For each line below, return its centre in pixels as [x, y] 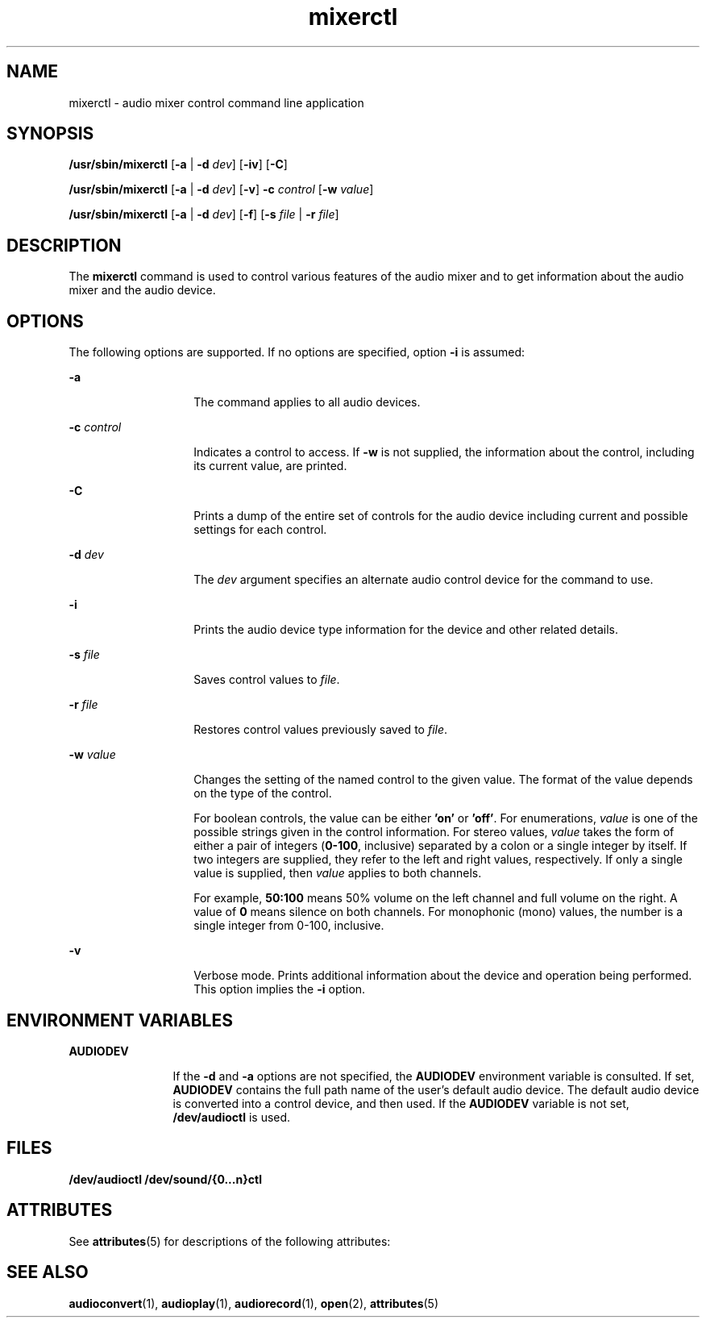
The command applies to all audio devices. [307, 402]
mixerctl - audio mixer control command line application [216, 102]
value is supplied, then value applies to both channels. [338, 873]
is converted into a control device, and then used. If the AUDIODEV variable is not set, [401, 1103]
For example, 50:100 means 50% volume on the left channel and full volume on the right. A [436, 898]
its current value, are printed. [270, 466]
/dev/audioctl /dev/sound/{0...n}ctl [165, 1179]
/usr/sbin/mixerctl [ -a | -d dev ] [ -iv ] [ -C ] [178, 164]
